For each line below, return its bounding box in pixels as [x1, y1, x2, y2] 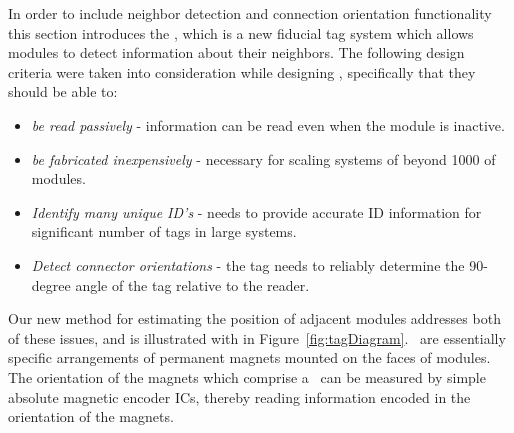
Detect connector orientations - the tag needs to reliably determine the [31, 254, 465, 275]
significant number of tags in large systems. [31, 221, 297, 242]
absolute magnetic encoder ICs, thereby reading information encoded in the [8, 386, 471, 407]
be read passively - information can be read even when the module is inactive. [31, 114, 505, 135]
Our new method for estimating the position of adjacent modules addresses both [8, 308, 501, 329]
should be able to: [8, 81, 118, 102]
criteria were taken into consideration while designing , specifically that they [8, 61, 476, 82]
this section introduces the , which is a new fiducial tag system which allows [8, 22, 474, 43]
